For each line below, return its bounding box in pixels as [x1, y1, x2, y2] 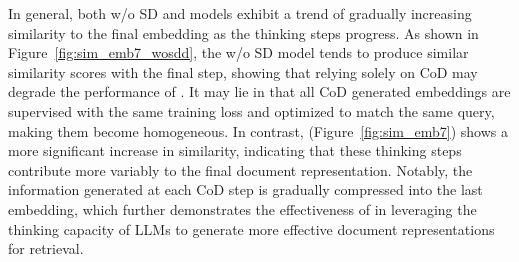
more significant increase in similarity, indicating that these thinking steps [8, 140, 462, 161]
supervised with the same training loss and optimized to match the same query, [8, 100, 495, 121]
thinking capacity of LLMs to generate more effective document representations [8, 218, 495, 239]
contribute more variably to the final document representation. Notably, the [8, 159, 473, 180]
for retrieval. [8, 238, 84, 259]
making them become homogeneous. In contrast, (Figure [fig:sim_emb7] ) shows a [8, 120, 508, 141]
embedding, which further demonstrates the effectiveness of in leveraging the [8, 198, 477, 219]
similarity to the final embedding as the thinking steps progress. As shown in [8, 22, 479, 43]
